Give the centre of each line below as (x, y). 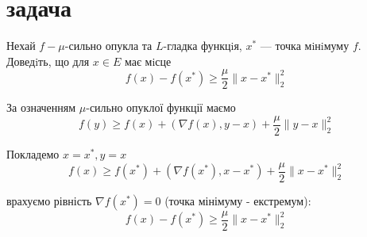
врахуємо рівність (49, 200)
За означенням (41, 107)
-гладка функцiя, (203, 46)
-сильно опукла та (108, 46)
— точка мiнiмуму (305, 46)
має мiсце (148, 61)
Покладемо (33, 154)
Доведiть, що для (48, 61)
